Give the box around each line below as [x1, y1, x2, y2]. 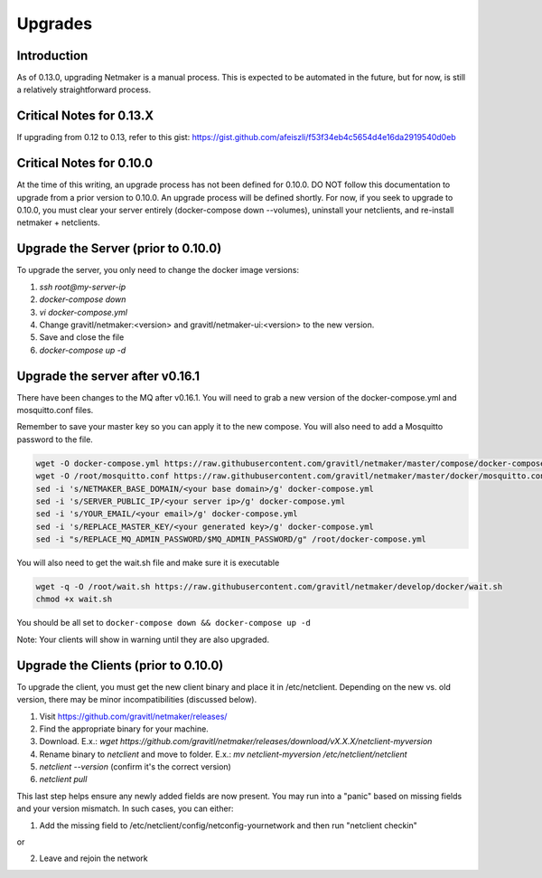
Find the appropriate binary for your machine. [39, 723, 210, 734]
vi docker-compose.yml [39, 307, 128, 317]
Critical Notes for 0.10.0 [16, 156, 154, 171]
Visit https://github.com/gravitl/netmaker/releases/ [39, 711, 228, 722]
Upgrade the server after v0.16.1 [16, 368, 201, 383]
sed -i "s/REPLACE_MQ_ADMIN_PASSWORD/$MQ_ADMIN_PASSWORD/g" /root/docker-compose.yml [35, 534, 426, 544]
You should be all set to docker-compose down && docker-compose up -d [16, 618, 311, 628]
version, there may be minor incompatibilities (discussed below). [16, 694, 257, 705]
